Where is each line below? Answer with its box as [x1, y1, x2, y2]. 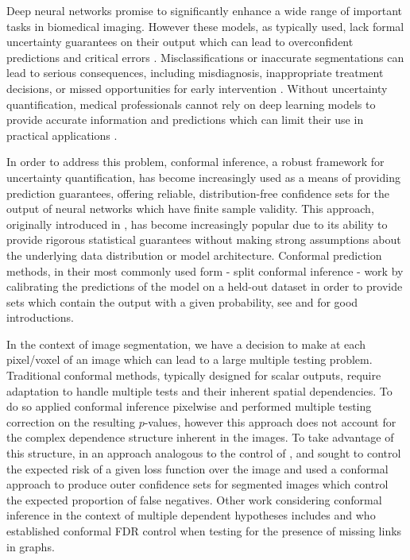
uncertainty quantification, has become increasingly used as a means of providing [6, 168, 400, 185]
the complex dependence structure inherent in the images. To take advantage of [6, 429, 394, 446]
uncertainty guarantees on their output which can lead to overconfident [6, 33, 354, 50]
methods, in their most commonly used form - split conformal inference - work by [6, 262, 404, 279]
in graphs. [6, 538, 55, 554]
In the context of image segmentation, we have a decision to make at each [6, 335, 366, 352]
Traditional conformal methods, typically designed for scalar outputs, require [6, 367, 381, 384]
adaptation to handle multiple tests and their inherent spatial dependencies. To [6, 382, 393, 399]
